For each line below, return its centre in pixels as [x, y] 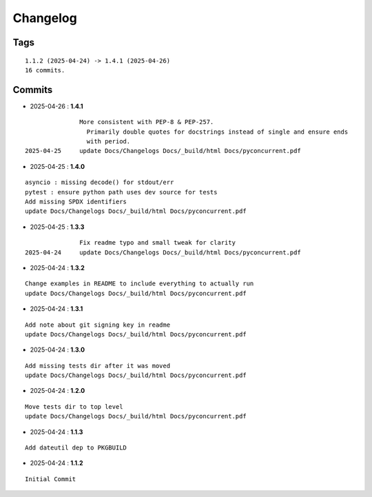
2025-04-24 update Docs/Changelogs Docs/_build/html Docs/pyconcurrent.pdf [163, 252]
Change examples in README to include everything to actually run [139, 284]
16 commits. [45, 70]
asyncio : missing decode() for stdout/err [100, 182]
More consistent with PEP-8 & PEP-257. [147, 122]
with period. [108, 142]
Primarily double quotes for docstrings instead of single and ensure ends [217, 132]
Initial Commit [51, 479]
